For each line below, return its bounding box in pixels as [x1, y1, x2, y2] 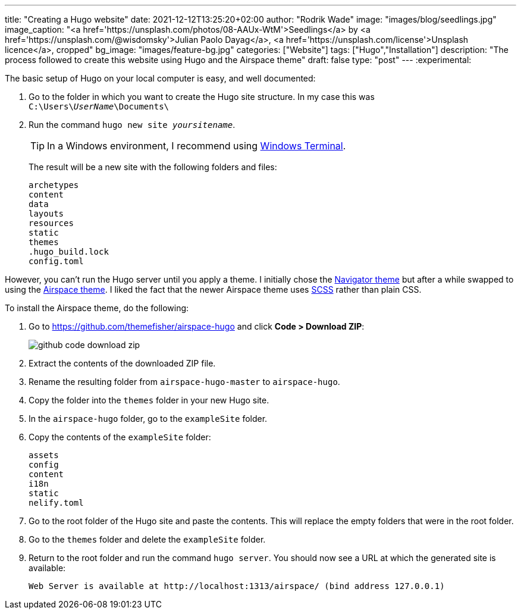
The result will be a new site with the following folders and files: [29, 162, 277, 172]
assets [29, 450, 59, 460]
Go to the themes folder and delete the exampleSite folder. [29, 534, 266, 544]
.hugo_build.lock [29, 247, 109, 256]
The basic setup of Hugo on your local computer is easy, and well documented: [5, 73, 316, 83]
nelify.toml [29, 498, 84, 508]
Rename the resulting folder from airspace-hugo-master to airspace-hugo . [29, 377, 340, 387]
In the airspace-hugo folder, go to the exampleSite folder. [29, 413, 268, 424]
